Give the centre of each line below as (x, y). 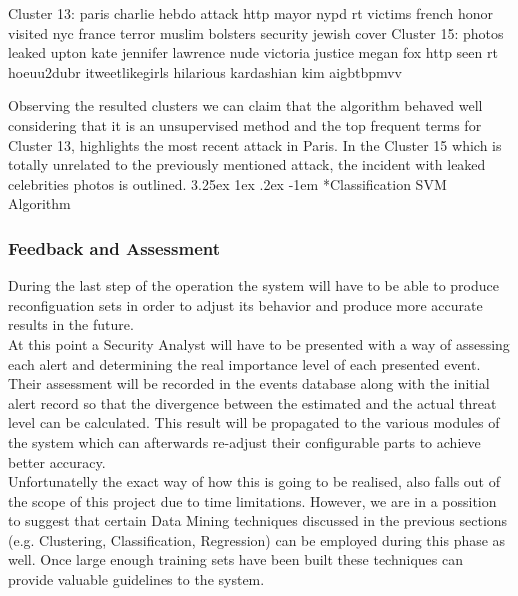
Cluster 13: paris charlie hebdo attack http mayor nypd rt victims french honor (251, 13)
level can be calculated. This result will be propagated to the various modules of (254, 422)
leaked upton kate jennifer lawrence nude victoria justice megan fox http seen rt (253, 52)
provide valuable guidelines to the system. (136, 579)
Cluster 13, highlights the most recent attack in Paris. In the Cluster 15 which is (255, 144)
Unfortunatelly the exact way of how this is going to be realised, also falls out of (254, 481)
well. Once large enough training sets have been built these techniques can (235, 559)
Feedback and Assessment (114, 247)
